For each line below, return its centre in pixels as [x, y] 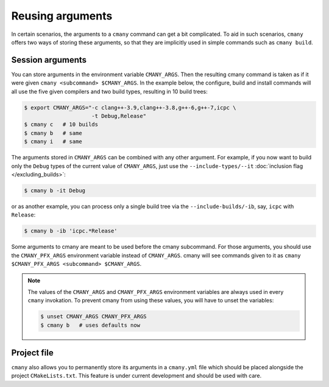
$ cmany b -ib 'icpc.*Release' [71, 231]
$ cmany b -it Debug [55, 190]
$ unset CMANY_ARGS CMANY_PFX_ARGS [94, 317]
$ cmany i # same [53, 142]
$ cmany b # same [53, 133]
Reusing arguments [62, 16]
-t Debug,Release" [119, 116]
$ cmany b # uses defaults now [90, 325]
